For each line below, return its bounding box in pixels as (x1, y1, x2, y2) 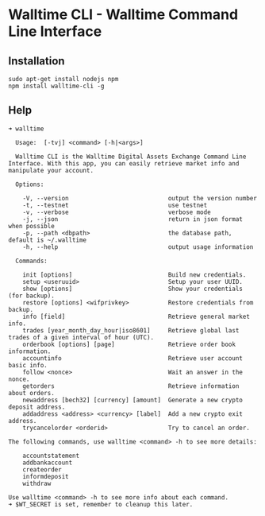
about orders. (8, 389, 56, 397)
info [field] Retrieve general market (22, 312, 250, 320)
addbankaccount (22, 459, 73, 467)
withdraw (22, 479, 52, 487)
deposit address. (8, 403, 66, 411)
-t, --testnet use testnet (22, 201, 208, 209)
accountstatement (22, 452, 80, 460)
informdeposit (22, 472, 69, 480)
